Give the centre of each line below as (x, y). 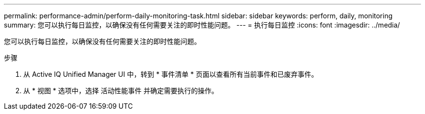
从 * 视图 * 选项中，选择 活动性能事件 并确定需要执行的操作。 (121, 91)
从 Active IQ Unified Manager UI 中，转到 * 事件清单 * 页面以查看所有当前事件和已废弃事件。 (171, 74)
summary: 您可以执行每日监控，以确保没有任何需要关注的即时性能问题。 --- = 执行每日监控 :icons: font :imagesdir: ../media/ (202, 25)
